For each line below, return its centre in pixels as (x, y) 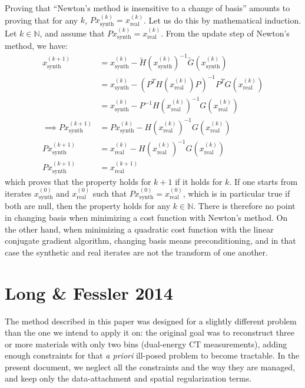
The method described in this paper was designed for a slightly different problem (151, 321)
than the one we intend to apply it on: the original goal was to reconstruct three (150, 332)
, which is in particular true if (236, 193)
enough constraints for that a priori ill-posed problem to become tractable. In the (152, 355)
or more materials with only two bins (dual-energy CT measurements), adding (146, 344)
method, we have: (36, 46)
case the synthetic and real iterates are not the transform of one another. (136, 252)
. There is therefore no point (244, 206)
